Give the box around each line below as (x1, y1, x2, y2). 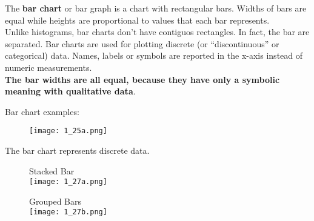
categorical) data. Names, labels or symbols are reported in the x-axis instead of (5, 49, 303, 62)
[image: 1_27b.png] (29, 208, 107, 217)
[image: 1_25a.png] (29, 127, 107, 136)
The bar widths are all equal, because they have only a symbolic (5, 73, 280, 85)
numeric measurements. (5, 61, 92, 73)
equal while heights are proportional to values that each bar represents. (5, 13, 270, 26)
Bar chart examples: (5, 105, 79, 117)
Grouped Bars (29, 194, 82, 207)
